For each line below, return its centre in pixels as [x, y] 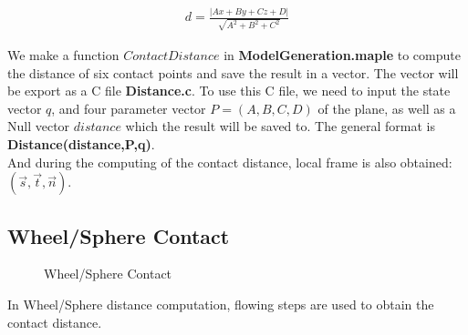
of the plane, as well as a [387, 108]
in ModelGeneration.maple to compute [342, 55]
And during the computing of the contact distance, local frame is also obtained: [230, 162]
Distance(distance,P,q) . [81, 144]
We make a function [63, 55]
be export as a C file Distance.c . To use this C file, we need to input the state [229, 91]
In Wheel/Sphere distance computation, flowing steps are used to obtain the [221, 304]
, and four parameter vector [129, 108]
